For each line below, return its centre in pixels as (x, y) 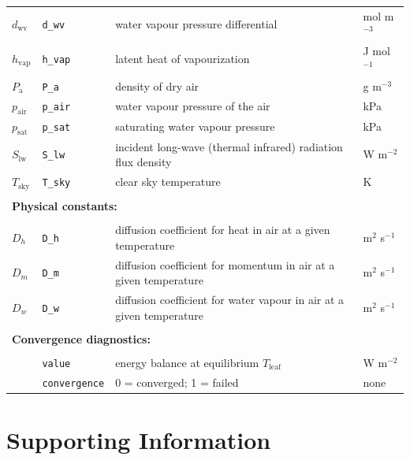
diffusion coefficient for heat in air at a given (223, 230)
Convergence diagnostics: (81, 338)
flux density (143, 162)
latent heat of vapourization (183, 58)
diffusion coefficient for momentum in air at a (225, 264)
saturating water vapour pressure (195, 126)
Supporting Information (139, 440)
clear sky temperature (168, 182)
